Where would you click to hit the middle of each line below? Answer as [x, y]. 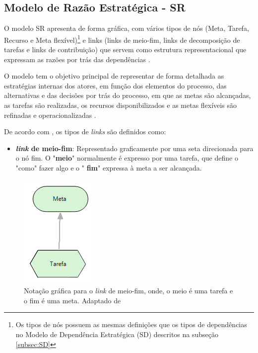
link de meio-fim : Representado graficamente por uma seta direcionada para [134, 148]
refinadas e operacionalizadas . [50, 115]
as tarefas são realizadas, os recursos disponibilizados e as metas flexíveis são [120, 105]
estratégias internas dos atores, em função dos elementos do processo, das [115, 85]
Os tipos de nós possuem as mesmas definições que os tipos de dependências [131, 324]
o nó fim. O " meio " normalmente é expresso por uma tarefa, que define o [127, 158]
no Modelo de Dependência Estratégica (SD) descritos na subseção [117, 334]
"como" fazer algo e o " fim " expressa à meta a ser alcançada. [109, 167]
